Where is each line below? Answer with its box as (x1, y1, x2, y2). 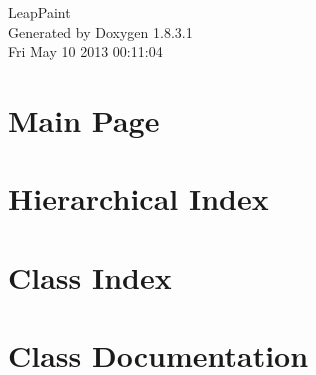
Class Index (8, 256, 172, 297)
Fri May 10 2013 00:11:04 (8, 41, 163, 62)
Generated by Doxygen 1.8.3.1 (8, 21, 193, 42)
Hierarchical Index (8, 178, 269, 219)
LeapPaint (8, 2, 71, 22)
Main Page (8, 99, 160, 140)
